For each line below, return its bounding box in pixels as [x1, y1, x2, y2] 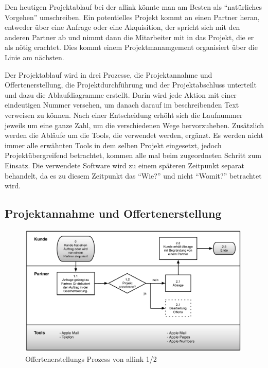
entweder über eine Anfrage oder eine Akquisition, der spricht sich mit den [5, 22, 240, 32]
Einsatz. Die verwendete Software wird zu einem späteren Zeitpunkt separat [5, 160, 244, 170]
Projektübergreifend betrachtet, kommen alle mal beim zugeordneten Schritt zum [5, 150, 261, 161]
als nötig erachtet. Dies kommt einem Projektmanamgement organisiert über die [5, 42, 258, 52]
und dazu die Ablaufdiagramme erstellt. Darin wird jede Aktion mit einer [5, 89, 237, 100]
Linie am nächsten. [5, 51, 64, 62]
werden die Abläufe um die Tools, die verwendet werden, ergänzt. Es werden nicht [5, 130, 263, 141]
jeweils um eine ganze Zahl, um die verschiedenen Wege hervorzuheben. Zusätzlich [5, 119, 264, 130]
